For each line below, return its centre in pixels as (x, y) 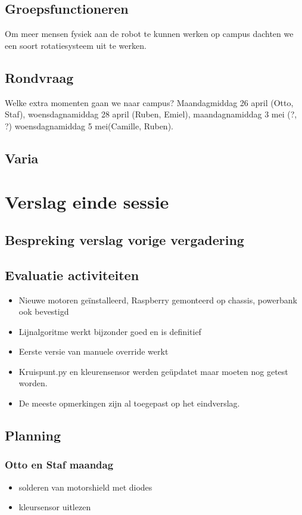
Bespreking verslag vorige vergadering (124, 239)
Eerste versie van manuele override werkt (94, 351)
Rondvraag (39, 77)
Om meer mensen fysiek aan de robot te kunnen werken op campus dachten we (149, 34)
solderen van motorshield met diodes (85, 487)
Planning (33, 435)
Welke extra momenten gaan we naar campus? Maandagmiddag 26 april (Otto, (149, 102)
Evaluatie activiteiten (72, 274)
